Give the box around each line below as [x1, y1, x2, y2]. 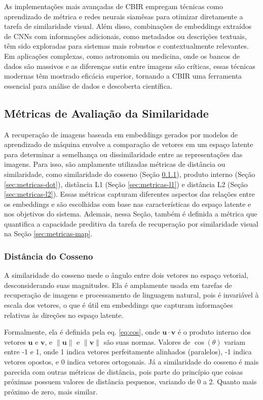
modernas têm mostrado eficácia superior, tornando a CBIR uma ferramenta [4, 70, 242, 81]
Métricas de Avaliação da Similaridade [4, 105, 209, 121]
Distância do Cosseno [4, 250, 93, 262]
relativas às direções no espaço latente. [4, 309, 124, 320]
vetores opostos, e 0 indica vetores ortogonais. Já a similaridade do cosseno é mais [4, 356, 259, 367]
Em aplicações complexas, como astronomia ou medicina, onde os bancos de [4, 50, 240, 61]
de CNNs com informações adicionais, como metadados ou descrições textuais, [4, 30, 247, 41]
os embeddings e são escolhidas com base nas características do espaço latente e [4, 198, 251, 209]
